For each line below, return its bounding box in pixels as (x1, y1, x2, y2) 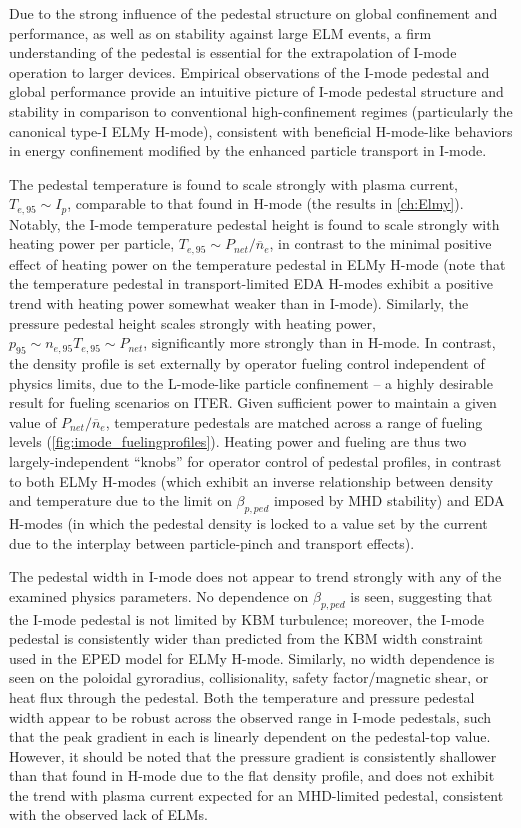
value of (9, 411, 57, 432)
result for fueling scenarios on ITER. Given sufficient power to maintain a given (9, 392, 497, 413)
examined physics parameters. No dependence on (9, 585, 309, 606)
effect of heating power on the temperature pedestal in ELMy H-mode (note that (9, 253, 506, 274)
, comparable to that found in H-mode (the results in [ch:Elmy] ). (67, 193, 464, 214)
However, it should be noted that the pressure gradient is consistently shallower (9, 745, 497, 766)
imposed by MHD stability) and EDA (273, 490, 505, 511)
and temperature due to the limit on (9, 490, 232, 511)
